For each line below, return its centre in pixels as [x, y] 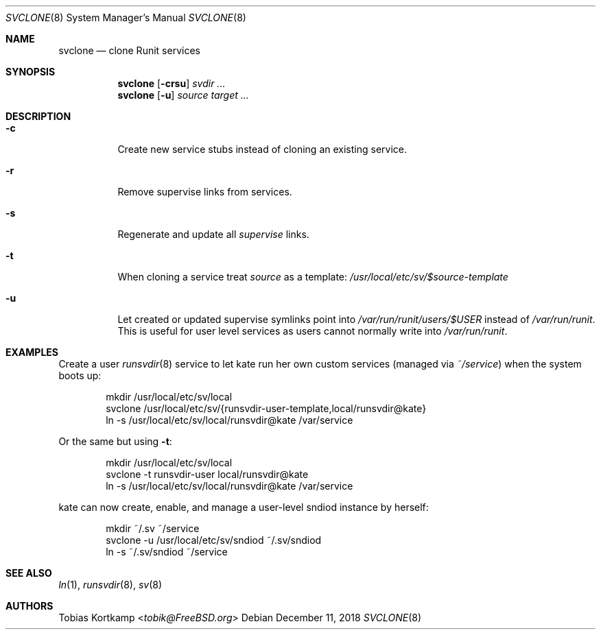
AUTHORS [30, 606]
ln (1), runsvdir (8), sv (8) [110, 585]
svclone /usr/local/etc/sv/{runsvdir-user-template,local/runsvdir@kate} [266, 408]
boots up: [80, 375]
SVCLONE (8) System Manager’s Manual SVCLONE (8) [126, 17]
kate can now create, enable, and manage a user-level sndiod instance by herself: [244, 507]
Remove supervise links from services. [205, 192]
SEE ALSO [29, 573]
